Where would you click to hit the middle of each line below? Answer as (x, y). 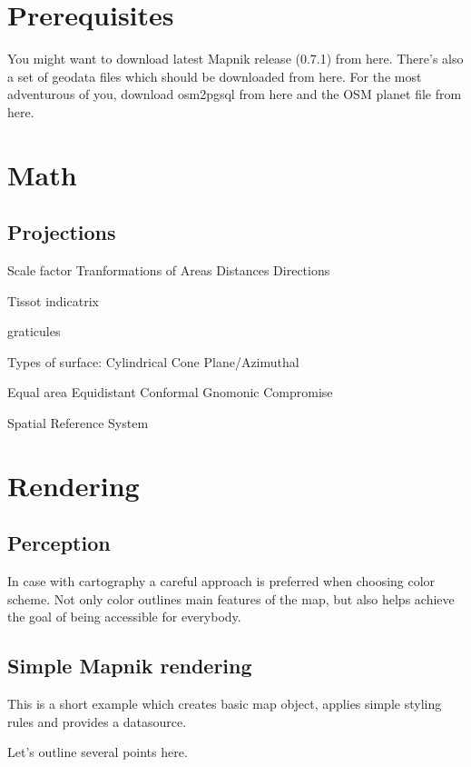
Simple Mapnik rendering (130, 666)
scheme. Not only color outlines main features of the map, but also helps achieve (231, 598)
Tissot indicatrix (53, 300)
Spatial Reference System (78, 423)
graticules (34, 331)
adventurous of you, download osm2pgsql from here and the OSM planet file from (235, 94)
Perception (59, 543)
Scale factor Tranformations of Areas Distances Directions (169, 270)
